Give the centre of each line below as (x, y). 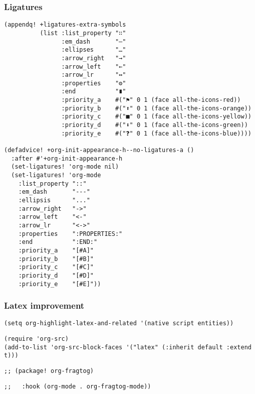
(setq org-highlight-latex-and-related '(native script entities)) (119, 323)
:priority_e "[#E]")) (60, 284)
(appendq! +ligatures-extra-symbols (65, 25)
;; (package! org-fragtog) (49, 371)
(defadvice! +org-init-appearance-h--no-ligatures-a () (99, 150)
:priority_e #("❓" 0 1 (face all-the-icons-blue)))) (156, 133)
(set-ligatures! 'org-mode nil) (65, 167)
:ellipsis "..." (54, 200)
